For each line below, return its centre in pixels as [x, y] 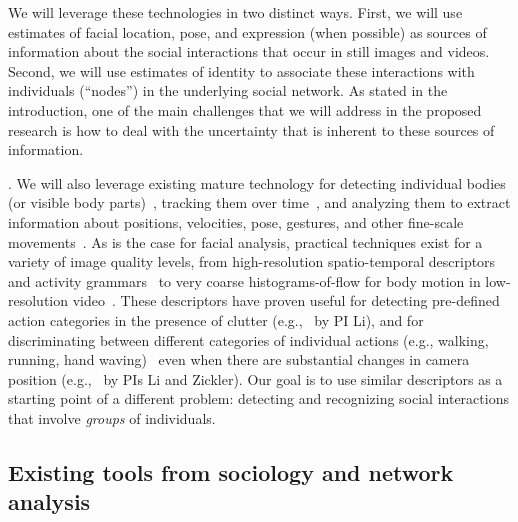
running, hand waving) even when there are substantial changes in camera [239, 359]
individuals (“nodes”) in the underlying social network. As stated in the [228, 90]
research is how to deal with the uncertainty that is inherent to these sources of [251, 129]
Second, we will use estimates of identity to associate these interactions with [241, 70]
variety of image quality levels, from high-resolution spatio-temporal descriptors [252, 261]
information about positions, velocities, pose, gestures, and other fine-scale [236, 221]
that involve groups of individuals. [112, 417]
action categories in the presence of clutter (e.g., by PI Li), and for [216, 319]
